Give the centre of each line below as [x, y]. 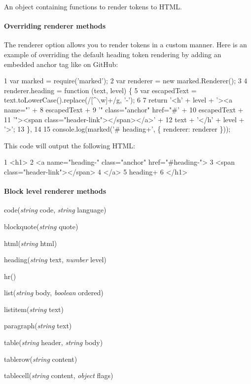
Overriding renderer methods [55, 26]
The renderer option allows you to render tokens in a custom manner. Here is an [125, 45]
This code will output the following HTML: [70, 145]
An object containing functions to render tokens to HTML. [93, 6]
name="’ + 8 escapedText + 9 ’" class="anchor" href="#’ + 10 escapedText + [124, 109]
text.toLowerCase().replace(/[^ [51, 100]
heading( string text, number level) [55, 260]
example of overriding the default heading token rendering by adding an [113, 54]
